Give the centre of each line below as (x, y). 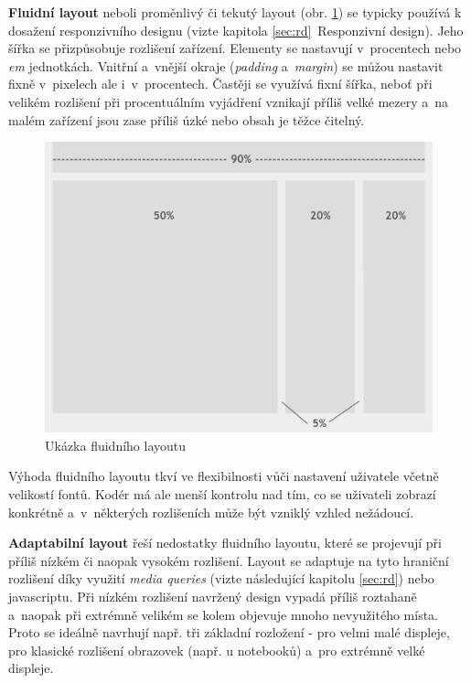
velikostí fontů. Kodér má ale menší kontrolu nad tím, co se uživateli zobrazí (222, 493)
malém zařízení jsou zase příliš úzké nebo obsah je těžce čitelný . (187, 119)
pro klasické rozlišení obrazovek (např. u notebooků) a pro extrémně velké (217, 650)
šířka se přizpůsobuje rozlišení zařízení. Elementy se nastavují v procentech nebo (235, 48)
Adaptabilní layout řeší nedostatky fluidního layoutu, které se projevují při (225, 543)
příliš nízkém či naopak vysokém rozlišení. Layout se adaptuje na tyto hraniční (229, 560)
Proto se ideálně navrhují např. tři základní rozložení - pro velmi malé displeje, (229, 632)
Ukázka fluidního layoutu (116, 445)
